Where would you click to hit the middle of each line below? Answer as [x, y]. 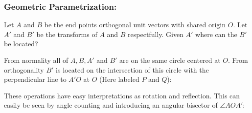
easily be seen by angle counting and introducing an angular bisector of [111, 105]
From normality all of [36, 60]
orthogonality [24, 69]
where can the [216, 34]
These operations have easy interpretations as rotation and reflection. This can [122, 95]
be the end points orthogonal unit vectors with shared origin [135, 25]
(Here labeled [119, 79]
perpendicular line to [35, 79]
